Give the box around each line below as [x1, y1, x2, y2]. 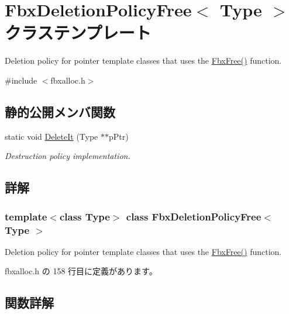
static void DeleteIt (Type [5, 130, 98, 142]
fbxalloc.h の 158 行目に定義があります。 [5, 265, 157, 277]
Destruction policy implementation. [5, 150, 130, 162]
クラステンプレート [5, 20, 152, 44]
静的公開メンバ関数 [5, 102, 115, 120]
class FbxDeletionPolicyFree [126, 209, 262, 223]
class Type [59, 209, 110, 223]
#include [5, 74, 37, 86]
